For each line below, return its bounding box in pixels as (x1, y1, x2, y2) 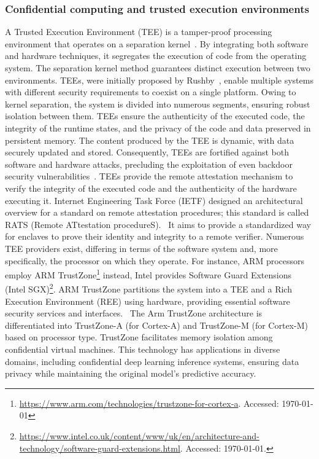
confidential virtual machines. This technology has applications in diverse (5, 342, 280, 355)
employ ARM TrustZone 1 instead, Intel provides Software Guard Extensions (5, 267, 291, 281)
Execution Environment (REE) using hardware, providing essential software (5, 294, 290, 307)
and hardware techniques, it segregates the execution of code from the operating (5, 49, 307, 62)
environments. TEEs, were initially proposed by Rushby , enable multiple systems (5, 73, 313, 86)
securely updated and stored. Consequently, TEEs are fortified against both (5, 146, 289, 159)
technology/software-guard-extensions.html (19, 441, 180, 454)
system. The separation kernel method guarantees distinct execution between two (5, 61, 310, 74)
